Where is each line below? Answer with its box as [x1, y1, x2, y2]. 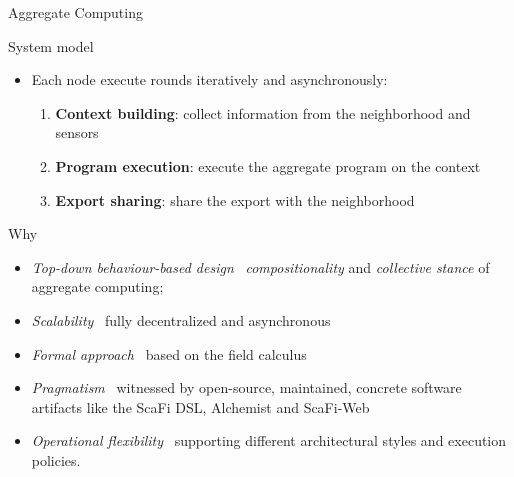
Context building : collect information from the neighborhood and [55, 102, 471, 123]
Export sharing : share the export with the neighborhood [55, 189, 415, 210]
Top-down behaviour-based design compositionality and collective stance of [31, 256, 490, 277]
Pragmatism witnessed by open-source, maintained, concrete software [31, 377, 462, 398]
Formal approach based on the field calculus [31, 343, 307, 364]
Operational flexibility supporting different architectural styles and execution [31, 430, 507, 451]
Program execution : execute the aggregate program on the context [55, 155, 481, 176]
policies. [31, 449, 81, 470]
